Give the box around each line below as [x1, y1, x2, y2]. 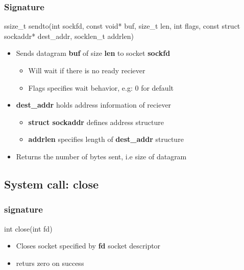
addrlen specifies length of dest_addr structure [28, 134, 184, 144]
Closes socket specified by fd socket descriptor [16, 240, 161, 251]
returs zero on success [16, 257, 84, 268]
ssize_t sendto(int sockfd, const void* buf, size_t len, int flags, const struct [4, 20, 240, 31]
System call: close [4, 176, 99, 192]
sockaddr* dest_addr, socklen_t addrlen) [4, 30, 134, 41]
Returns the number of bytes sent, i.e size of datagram [16, 151, 187, 161]
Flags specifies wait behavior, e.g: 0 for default [28, 82, 174, 93]
